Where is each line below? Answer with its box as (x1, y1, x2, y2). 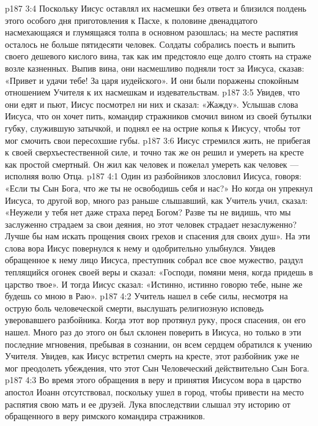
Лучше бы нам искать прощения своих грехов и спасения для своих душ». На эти (5, 230, 311, 242)
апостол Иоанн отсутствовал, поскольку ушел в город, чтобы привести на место (5, 386, 304, 398)
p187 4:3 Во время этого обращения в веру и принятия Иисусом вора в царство (5, 373, 301, 386)
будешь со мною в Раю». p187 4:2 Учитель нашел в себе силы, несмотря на (5, 290, 288, 302)
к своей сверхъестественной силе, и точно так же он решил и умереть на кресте (5, 146, 304, 159)
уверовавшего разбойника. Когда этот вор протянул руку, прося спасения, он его (5, 313, 306, 326)
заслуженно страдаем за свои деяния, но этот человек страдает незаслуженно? (5, 217, 297, 230)
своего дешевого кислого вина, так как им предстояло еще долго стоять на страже (5, 50, 311, 62)
